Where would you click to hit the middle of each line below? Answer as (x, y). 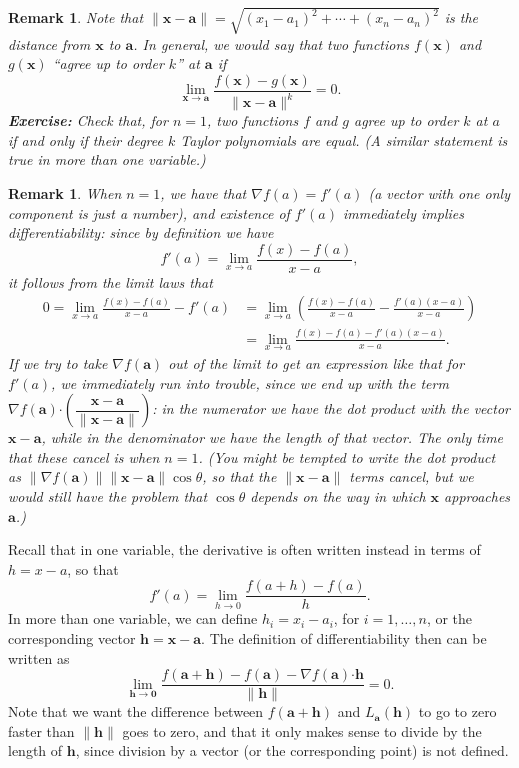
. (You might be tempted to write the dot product (347, 456)
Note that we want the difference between (136, 711)
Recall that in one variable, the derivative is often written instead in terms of (244, 549)
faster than (41, 730)
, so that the (239, 476)
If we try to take (58, 363)
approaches (477, 495)
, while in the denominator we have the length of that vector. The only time (272, 437)
